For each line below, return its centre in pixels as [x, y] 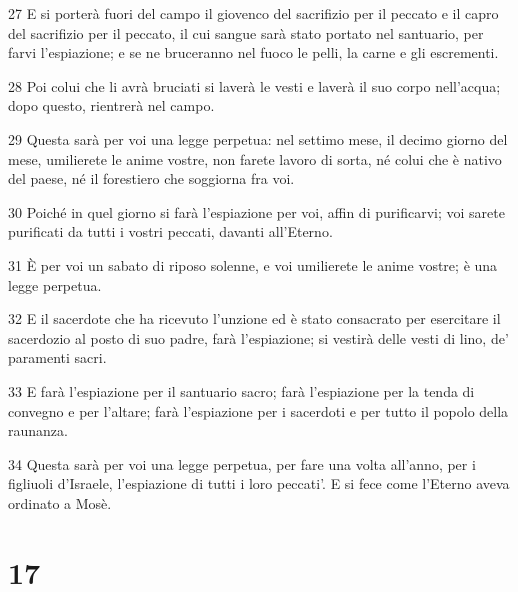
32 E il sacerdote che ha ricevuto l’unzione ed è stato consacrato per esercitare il [254, 318]
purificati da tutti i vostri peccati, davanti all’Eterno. [170, 231]
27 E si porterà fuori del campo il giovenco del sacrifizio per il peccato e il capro [253, 13]
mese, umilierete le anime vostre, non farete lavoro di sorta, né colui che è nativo [255, 158]
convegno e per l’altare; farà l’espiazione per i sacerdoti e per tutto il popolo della [258, 410]
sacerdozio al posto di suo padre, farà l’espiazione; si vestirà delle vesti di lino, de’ [258, 337]
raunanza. [38, 430]
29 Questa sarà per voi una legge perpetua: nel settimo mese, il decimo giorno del [258, 138]
